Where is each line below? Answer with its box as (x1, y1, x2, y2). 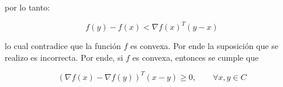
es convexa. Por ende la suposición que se (130, 40, 278, 52)
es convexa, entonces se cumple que (132, 51, 259, 63)
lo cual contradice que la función (5, 40, 121, 52)
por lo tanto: (5, 1, 50, 13)
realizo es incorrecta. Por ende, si (5, 51, 123, 63)
